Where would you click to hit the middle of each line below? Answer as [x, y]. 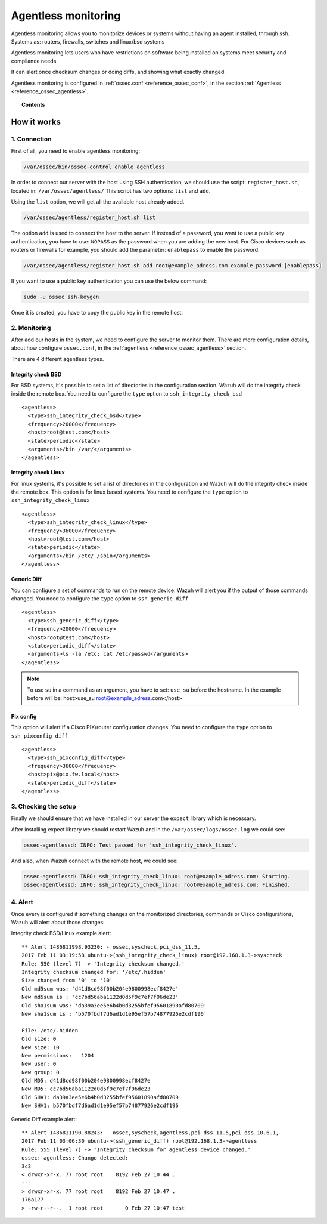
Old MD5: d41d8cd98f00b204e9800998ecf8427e [86, 1081]
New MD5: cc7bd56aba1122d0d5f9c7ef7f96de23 [86, 1089]
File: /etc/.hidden [50, 1030]
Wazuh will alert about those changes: [58, 923]
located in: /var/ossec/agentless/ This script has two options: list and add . [111, 190]
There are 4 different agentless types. [57, 359]
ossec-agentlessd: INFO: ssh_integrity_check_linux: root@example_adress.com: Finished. [157, 884]
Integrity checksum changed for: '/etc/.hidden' [94, 972]
